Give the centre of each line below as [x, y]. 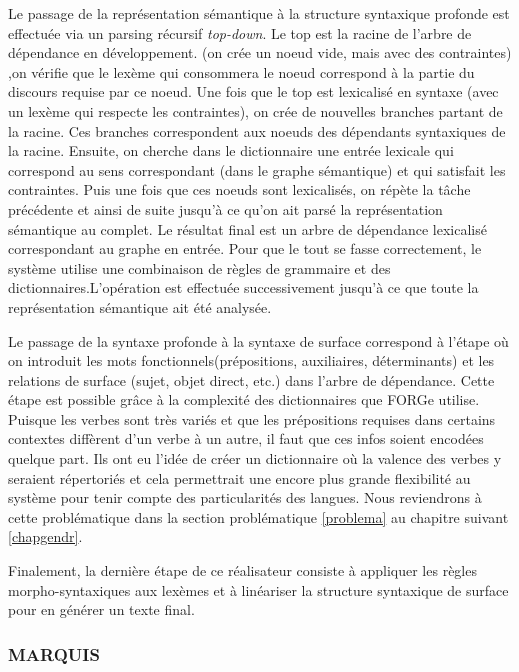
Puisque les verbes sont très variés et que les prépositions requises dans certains [252, 418]
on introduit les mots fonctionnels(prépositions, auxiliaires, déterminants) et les [251, 360]
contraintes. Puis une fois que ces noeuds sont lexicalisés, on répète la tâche [239, 189]
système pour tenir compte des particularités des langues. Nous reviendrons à [245, 497]
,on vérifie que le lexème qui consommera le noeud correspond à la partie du [241, 71]
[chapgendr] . [45, 536]
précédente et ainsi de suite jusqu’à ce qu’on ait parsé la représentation [225, 208]
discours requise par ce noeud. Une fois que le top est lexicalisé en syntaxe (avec [253, 91]
